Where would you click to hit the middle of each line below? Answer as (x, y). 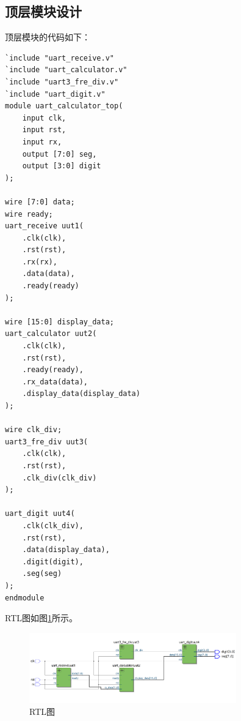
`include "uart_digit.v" (55, 94)
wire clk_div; (34, 430)
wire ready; (29, 214)
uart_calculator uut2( (51, 334)
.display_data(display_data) (81, 394)
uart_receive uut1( (44, 226)
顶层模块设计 (43, 11)
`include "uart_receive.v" (59, 58)
